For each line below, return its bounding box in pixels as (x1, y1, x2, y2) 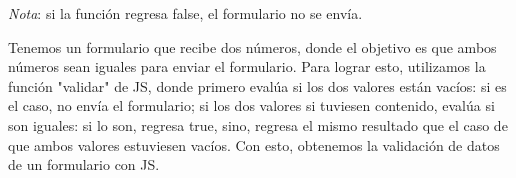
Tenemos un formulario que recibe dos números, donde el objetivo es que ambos (8, 36, 497, 57)
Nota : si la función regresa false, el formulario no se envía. (8, 3, 363, 23)
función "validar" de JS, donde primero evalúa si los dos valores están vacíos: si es (8, 75, 507, 96)
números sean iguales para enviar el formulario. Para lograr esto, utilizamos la (8, 56, 486, 77)
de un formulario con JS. (8, 154, 160, 175)
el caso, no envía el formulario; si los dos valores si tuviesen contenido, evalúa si (8, 95, 495, 116)
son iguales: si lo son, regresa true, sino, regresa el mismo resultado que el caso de (8, 114, 508, 135)
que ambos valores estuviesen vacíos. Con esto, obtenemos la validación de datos (8, 134, 500, 155)
